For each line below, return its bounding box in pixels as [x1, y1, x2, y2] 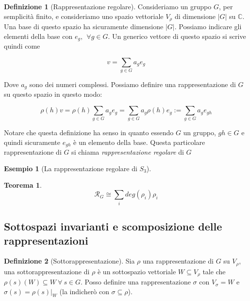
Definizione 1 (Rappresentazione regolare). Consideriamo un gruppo [4, 1, 212, 11]
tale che [202, 266, 226, 276]
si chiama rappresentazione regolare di [71, 147, 184, 157]
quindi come [4, 41, 40, 51]
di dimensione [174, 11, 216, 21]
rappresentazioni [4, 233, 88, 248]
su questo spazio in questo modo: [4, 89, 102, 99]
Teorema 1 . [4, 179, 42, 190]
